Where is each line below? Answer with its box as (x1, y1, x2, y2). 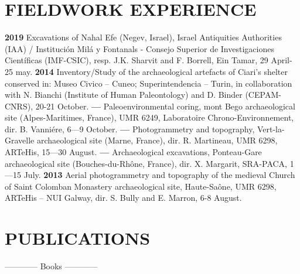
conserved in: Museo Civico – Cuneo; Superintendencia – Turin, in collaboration (5, 77, 292, 89)
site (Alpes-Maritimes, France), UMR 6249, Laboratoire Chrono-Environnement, (5, 111, 294, 124)
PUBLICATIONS (5, 226, 151, 250)
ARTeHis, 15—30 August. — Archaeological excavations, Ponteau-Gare (5, 146, 262, 158)
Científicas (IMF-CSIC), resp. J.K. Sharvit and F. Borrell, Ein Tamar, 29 (5, 54, 268, 66)
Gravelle (5, 134, 35, 146)
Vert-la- (257, 122, 285, 135)
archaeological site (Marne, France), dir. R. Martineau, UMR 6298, (36, 134, 278, 146)
